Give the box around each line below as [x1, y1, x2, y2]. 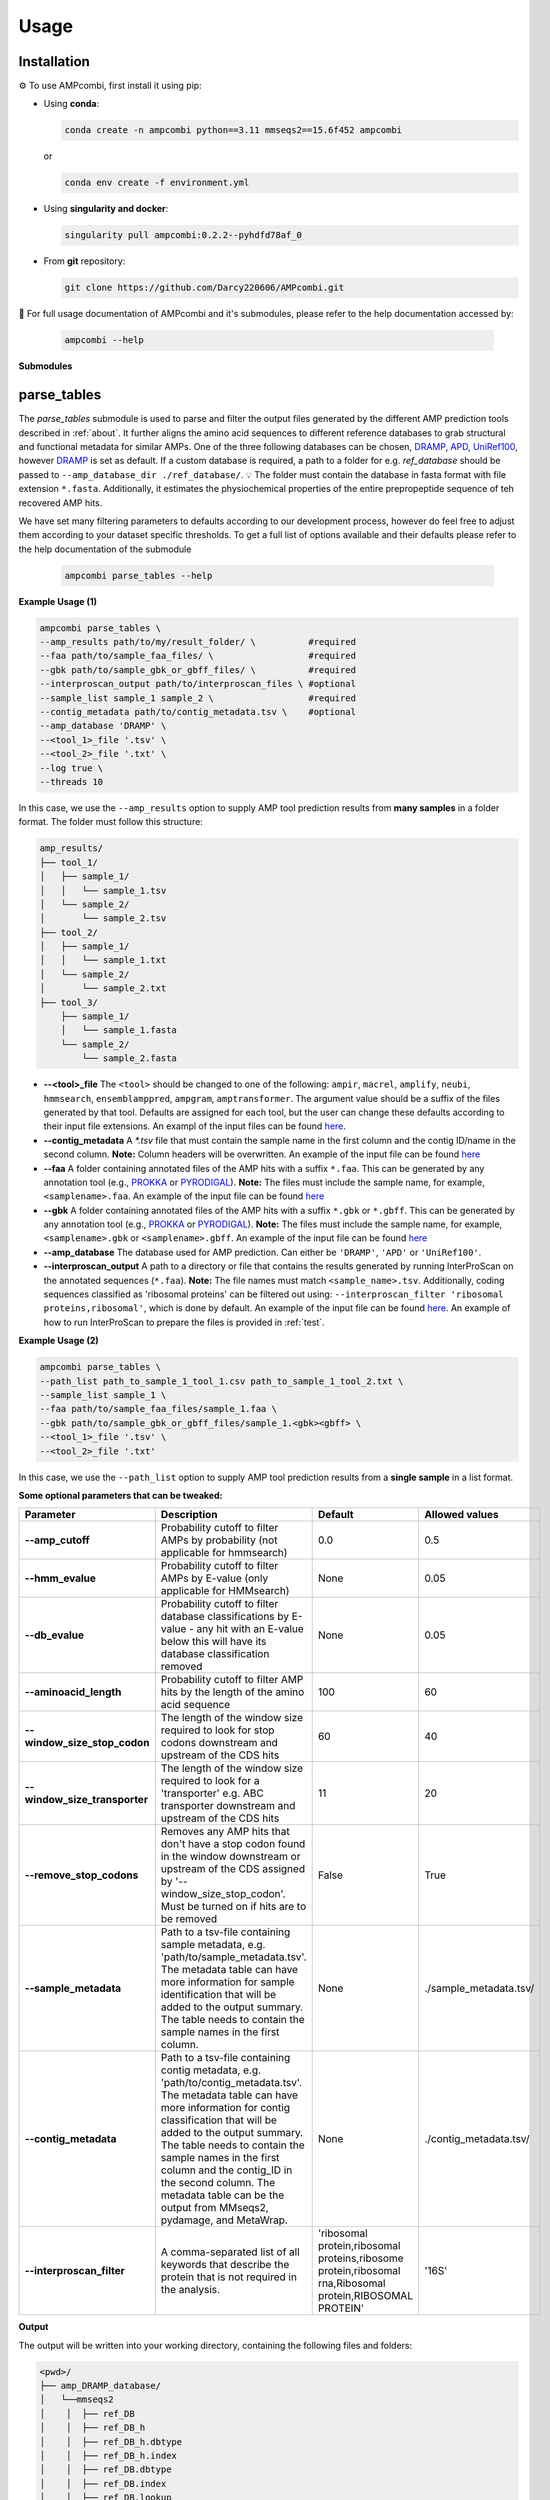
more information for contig [160, 2101, 290, 2115]
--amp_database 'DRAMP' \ [39, 720, 167, 732]
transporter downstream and [160, 1799, 296, 1813]
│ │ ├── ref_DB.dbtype [39, 2464, 172, 2475]
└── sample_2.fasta [81, 1053, 177, 1064]
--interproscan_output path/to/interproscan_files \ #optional [39, 678, 357, 690]
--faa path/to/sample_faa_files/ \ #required [39, 650, 357, 662]
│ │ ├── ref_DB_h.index [39, 2450, 177, 2462]
